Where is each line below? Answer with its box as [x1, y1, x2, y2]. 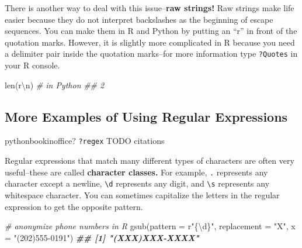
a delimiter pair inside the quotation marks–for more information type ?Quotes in [5, 47, 298, 60]
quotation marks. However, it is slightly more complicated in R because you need [5, 36, 295, 48]
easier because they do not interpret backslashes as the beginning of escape [5, 13, 273, 25]
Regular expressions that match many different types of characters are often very [5, 154, 294, 167]
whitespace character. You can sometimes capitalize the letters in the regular [5, 188, 280, 201]
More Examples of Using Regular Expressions [5, 107, 288, 125]
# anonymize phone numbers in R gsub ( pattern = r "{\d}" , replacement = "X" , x [5, 220, 296, 232]
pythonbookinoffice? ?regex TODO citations [5, 135, 165, 147]
